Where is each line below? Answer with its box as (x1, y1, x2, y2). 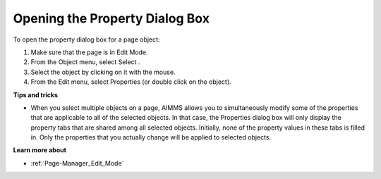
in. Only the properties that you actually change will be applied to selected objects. (30, 133, 272, 142)
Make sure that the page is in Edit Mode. (30, 48, 148, 56)
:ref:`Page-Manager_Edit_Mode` (30, 159, 124, 167)
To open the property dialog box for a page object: (13, 35, 160, 44)
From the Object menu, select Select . (30, 58, 140, 66)
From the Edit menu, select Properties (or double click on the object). (30, 78, 232, 86)
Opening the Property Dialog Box (13, 11, 210, 26)
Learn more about (13, 146, 67, 154)
